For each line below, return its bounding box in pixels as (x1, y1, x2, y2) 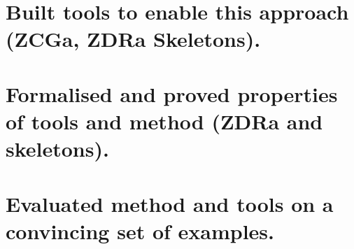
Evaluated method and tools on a (6, 189, 334, 218)
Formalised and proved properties (6, 79, 338, 108)
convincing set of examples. (6, 216, 274, 245)
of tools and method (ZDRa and (6, 106, 323, 135)
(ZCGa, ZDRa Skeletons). (6, 24, 261, 53)
